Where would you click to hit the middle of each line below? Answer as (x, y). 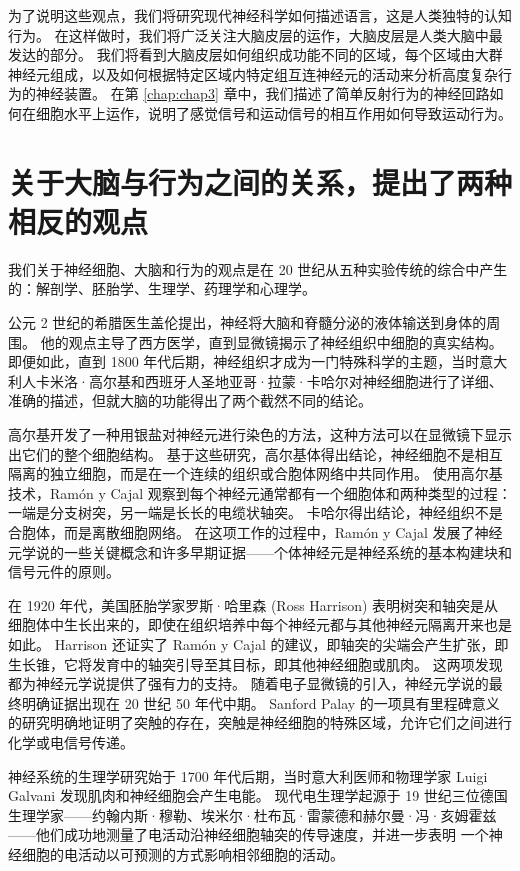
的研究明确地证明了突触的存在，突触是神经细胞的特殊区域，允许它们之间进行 (260, 722)
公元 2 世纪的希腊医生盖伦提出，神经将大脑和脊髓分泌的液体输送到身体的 (247, 322)
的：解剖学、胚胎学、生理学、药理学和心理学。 (162, 288)
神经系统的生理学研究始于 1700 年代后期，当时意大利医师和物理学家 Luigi (248, 775)
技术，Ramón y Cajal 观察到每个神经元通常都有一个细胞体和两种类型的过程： (260, 492)
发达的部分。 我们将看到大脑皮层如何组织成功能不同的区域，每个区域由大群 (255, 54)
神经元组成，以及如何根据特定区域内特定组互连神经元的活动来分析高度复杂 (253, 73)
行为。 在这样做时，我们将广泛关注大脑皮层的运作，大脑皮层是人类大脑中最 (255, 34)
